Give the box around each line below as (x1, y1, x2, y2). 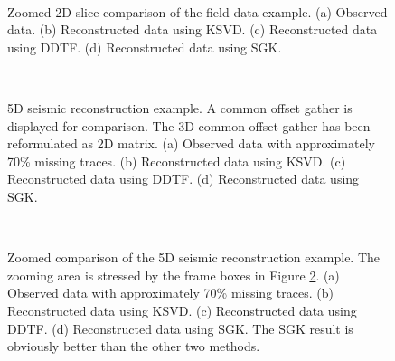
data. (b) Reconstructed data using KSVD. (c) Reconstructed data (7, 20, 378, 39)
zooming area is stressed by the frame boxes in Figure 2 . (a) (7, 265, 340, 284)
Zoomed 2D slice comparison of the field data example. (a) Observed (7, 2, 388, 21)
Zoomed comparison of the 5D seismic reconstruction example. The (7, 248, 381, 267)
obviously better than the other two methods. (7, 337, 260, 356)
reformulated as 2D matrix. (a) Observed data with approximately (7, 134, 375, 153)
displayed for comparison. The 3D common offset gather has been (7, 116, 371, 135)
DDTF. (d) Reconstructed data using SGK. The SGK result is (7, 318, 353, 337)
